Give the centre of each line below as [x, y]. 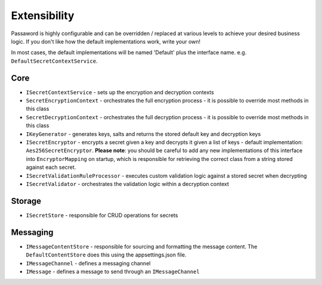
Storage [26, 201]
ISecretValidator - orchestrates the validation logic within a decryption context [127, 184]
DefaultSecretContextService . [54, 61]
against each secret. [51, 168]
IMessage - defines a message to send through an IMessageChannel [113, 271]
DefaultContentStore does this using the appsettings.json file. [106, 255]
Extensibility [43, 16]
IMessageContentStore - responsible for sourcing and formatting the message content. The [142, 246]
